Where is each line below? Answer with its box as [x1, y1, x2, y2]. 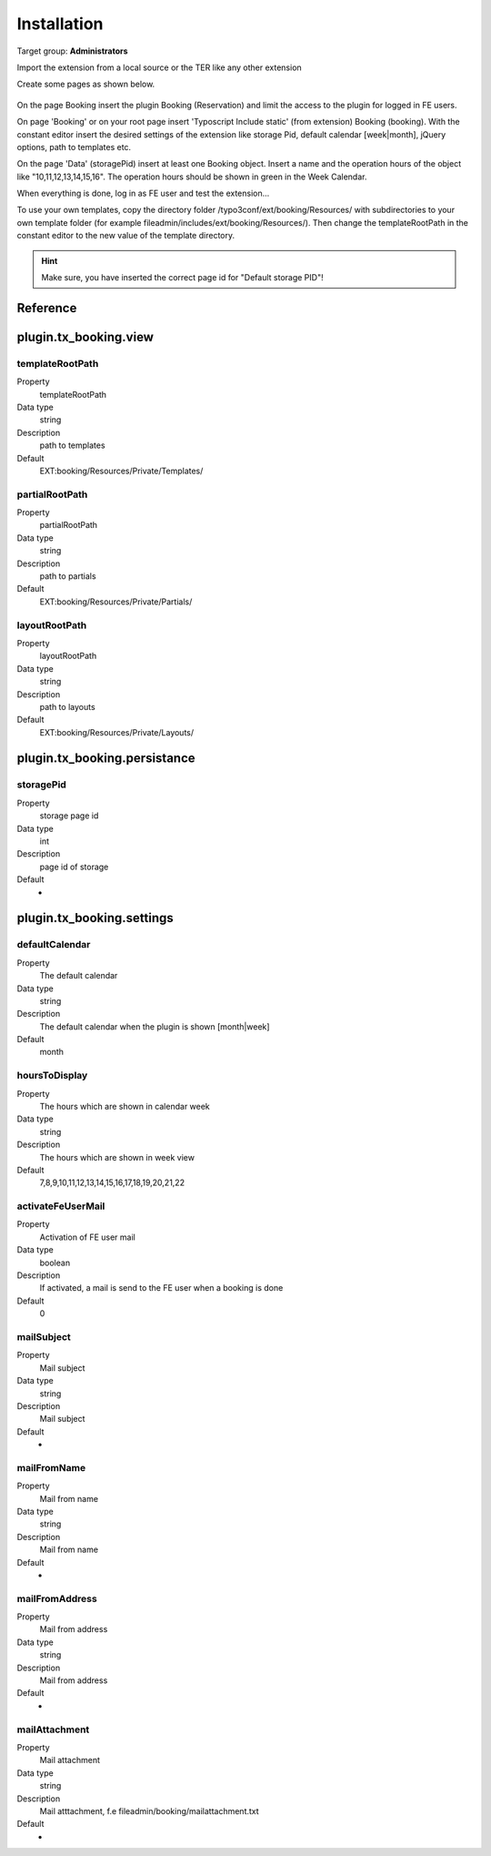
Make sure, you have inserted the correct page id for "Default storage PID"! [41, 272, 324, 283]
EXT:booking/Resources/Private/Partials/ [39, 596, 193, 607]
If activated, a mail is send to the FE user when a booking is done [39, 1283, 284, 1293]
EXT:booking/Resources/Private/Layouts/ [39, 726, 195, 737]
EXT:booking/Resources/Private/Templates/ [39, 465, 204, 476]
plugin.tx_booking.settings [16, 910, 175, 926]
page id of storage [39, 861, 109, 872]
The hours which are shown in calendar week [39, 1100, 211, 1111]
